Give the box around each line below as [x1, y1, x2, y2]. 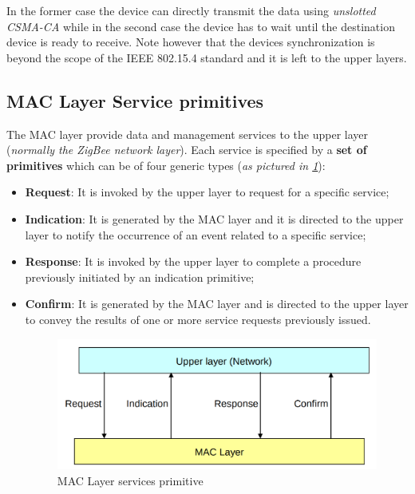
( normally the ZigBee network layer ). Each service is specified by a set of [6, 141, 367, 158]
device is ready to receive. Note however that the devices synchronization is [6, 34, 375, 50]
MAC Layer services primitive [57, 472, 204, 488]
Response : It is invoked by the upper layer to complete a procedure [25, 253, 362, 270]
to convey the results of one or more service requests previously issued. [25, 310, 371, 327]
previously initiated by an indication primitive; [25, 268, 255, 285]
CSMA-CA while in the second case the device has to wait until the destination [6, 18, 395, 34]
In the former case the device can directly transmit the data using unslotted [6, 2, 376, 18]
